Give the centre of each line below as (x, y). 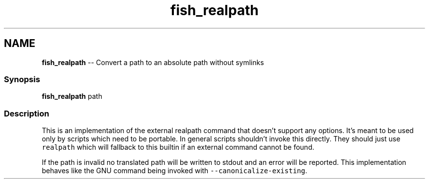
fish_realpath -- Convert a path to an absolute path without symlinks (153, 62)
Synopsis (22, 79)
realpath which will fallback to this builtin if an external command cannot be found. (178, 147)
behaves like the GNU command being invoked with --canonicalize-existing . (175, 171)
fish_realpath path (72, 96)
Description (27, 113)
